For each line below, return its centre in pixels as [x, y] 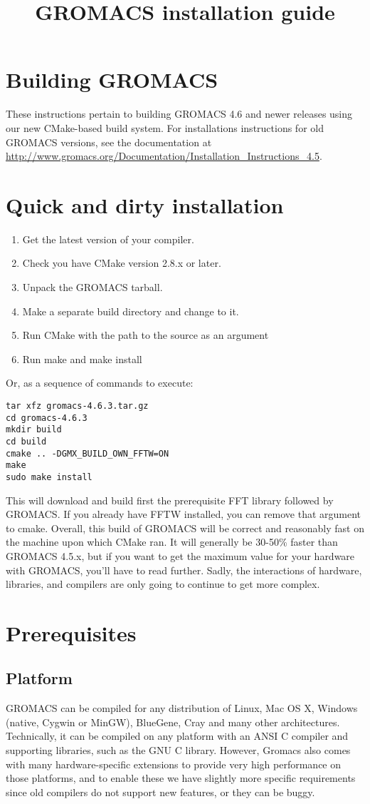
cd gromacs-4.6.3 [47, 418]
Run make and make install [82, 358]
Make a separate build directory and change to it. [131, 311]
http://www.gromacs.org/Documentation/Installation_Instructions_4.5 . [164, 156]
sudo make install [49, 477]
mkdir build [34, 430]
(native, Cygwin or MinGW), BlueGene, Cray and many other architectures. [173, 722]
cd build [26, 441]
